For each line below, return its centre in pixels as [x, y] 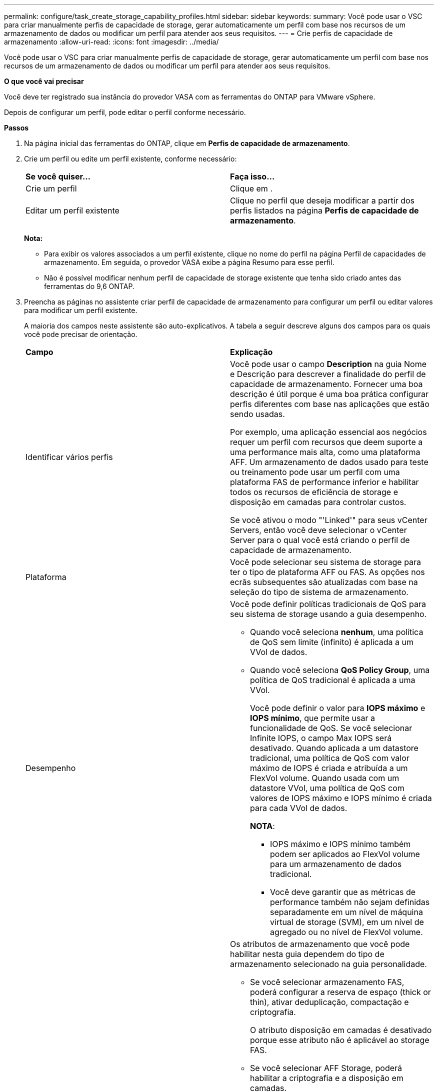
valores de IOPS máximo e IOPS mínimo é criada [341, 798]
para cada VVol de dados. [299, 808]
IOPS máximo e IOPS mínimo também [340, 844]
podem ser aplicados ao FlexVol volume [345, 854]
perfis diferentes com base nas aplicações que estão [330, 404]
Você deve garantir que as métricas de [343, 892]
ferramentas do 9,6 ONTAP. [89, 286]
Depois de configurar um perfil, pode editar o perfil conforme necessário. [125, 112]
